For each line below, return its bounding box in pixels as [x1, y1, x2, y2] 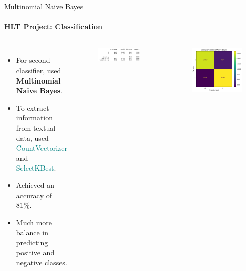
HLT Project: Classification [4, 21, 102, 32]
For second [16, 55, 50, 66]
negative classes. [16, 257, 67, 268]
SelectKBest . [16, 162, 56, 173]
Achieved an [16, 179, 55, 190]
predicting [16, 237, 48, 247]
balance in [16, 227, 49, 238]
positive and [16, 247, 55, 258]
